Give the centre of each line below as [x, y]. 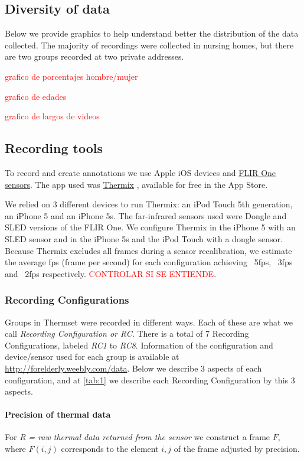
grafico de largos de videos [52, 116]
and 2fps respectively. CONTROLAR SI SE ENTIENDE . [111, 273]
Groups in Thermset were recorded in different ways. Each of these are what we [149, 322]
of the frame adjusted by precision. [237, 449]
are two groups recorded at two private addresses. [94, 56]
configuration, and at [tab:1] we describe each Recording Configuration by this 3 [150, 380]
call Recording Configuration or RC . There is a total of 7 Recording [127, 333]
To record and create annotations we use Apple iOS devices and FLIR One [140, 172]
